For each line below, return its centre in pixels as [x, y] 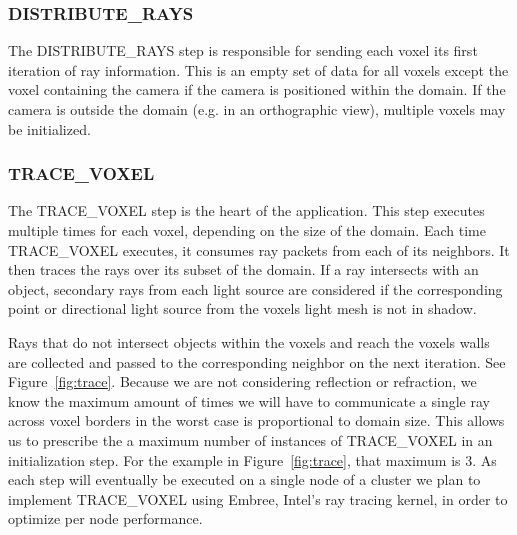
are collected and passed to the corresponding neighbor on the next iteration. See [257, 361]
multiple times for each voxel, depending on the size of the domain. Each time [247, 230]
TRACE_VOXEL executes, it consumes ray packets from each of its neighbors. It [259, 249]
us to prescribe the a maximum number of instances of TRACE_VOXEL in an [250, 439]
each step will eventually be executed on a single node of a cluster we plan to [244, 479]
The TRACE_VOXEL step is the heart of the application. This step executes [246, 210]
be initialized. [49, 128]
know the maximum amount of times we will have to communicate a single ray [249, 400]
